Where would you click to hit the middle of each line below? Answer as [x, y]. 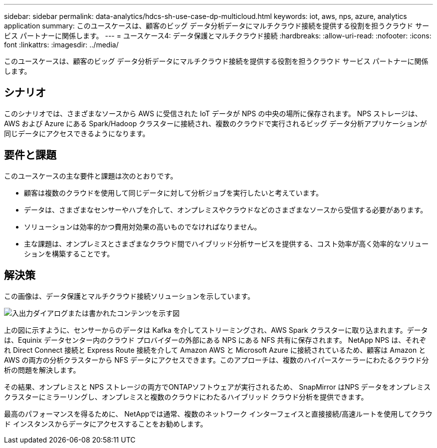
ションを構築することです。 [69, 253]
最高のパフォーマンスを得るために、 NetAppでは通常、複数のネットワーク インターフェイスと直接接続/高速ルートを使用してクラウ [218, 414]
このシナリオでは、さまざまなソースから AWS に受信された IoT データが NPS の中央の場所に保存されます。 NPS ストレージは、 [213, 113]
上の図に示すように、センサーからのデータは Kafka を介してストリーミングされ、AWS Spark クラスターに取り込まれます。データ [216, 330]
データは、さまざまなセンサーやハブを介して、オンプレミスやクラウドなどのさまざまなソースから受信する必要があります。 [226, 210]
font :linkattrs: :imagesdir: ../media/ [61, 45]
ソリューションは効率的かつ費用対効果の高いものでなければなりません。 [143, 226]
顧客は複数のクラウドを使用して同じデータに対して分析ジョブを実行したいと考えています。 [174, 193]
